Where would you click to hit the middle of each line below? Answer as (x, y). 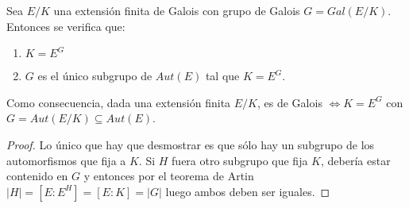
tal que (222, 76)
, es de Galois (290, 102)
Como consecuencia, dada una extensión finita (119, 102)
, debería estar (355, 160)
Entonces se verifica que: (66, 26)
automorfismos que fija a (66, 160)
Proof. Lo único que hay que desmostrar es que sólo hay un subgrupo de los (191, 144)
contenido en (37, 176)
